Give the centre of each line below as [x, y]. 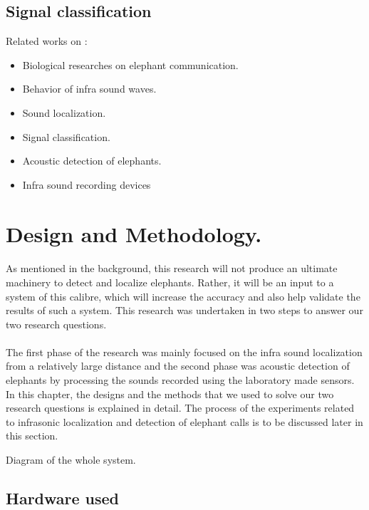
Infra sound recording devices [87, 184]
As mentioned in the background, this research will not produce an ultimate [172, 268]
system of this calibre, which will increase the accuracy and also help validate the [183, 296]
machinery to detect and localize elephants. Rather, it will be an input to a [170, 282]
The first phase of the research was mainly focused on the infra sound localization [184, 352]
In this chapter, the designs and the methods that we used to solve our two [170, 394]
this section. [32, 436]
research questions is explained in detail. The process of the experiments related [180, 408]
